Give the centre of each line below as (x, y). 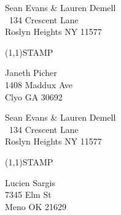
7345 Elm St (28, 194)
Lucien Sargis (30, 182)
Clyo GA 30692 (34, 96)
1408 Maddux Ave (39, 84)
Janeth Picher (31, 73)
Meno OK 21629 (36, 206)
